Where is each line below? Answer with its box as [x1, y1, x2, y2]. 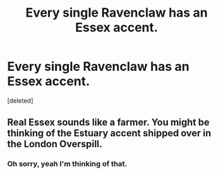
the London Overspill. [7, 138, 103, 150]
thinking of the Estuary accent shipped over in [7, 127, 212, 140]
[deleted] [7, 96, 33, 105]
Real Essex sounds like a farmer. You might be [7, 117, 210, 128]
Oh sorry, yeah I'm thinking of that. [7, 159, 128, 169]
